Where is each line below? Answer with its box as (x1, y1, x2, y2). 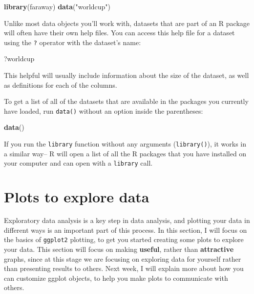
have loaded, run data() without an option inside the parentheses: (4, 105, 203, 116)
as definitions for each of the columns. (4, 79, 117, 90)
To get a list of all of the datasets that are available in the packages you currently (4, 96, 249, 106)
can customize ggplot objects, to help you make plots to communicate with (4, 272, 228, 283)
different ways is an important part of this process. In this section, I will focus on (4, 224, 247, 235)
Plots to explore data (4, 187, 149, 207)
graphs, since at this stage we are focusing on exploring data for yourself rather (4, 253, 241, 264)
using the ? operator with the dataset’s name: (4, 37, 141, 47)
